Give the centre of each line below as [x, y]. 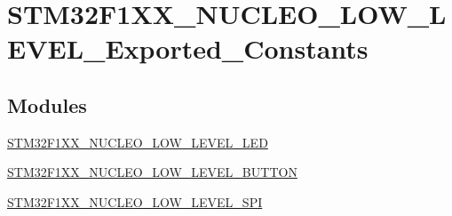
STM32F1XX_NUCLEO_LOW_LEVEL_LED [138, 142]
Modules [47, 104]
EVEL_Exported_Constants [188, 48]
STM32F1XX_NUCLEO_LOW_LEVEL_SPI [135, 201]
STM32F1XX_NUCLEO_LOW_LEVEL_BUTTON [152, 172]
